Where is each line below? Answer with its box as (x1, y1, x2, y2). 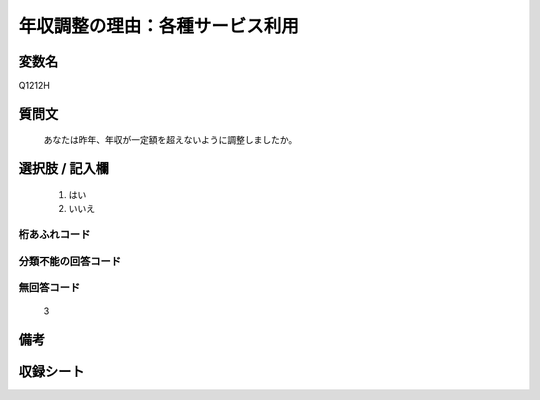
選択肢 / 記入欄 (18, 160, 110, 177)
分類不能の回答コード (18, 254, 122, 268)
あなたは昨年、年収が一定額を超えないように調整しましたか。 (43, 134, 298, 146)
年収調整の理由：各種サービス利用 (18, 15, 300, 37)
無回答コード (18, 281, 81, 295)
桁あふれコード (18, 228, 91, 242)
